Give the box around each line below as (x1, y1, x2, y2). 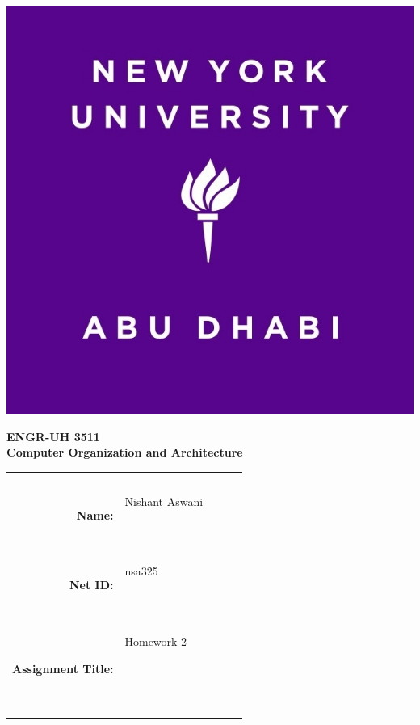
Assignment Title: (12, 660, 114, 677)
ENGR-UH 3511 (6, 428, 100, 445)
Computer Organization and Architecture (6, 444, 243, 461)
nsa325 (124, 563, 158, 580)
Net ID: (69, 576, 114, 593)
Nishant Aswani (124, 493, 204, 510)
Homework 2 (124, 632, 187, 649)
